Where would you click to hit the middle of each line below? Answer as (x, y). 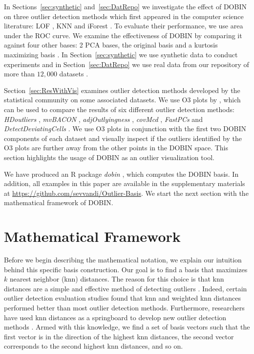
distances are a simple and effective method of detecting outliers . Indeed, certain (126, 288)
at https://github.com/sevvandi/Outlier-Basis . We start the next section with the (126, 193)
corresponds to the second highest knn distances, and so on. (94, 346)
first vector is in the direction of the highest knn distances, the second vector (119, 336)
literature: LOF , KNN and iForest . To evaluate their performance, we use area (124, 26)
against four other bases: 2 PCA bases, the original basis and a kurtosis (111, 45)
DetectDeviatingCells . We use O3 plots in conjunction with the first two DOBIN (125, 129)
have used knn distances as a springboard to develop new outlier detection (115, 317)
